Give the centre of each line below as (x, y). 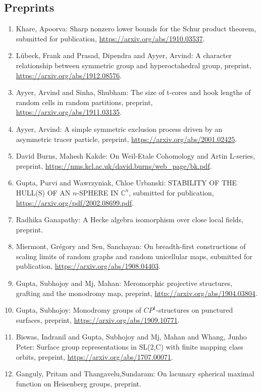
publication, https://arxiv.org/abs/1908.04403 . (88, 266)
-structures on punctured (195, 310)
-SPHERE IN (98, 192)
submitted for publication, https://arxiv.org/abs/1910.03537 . (110, 38)
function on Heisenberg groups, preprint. (79, 383)
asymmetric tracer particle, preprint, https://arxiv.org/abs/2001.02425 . (126, 139)
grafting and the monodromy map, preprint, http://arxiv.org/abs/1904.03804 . (137, 293)
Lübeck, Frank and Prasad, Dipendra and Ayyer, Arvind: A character (124, 55)
